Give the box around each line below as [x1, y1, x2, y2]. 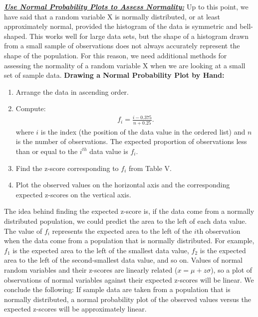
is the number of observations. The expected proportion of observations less [15, 136, 247, 147]
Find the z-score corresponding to [15, 162, 119, 173]
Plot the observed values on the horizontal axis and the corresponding [15, 179, 230, 190]
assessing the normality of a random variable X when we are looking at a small [4, 60, 246, 70]
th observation [196, 225, 241, 236]
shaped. [4, 30, 27, 41]
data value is [89, 146, 128, 156]
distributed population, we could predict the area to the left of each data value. [4, 215, 247, 226]
